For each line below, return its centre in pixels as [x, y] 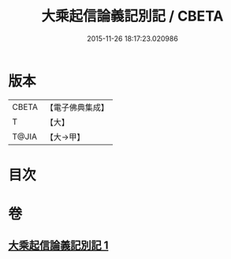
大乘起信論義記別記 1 [58, 246]
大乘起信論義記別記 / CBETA [132, 16]
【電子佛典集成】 [77, 107]
